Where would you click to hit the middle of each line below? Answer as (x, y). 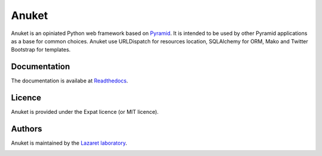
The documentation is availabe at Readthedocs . (69, 81)
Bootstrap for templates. (41, 50)
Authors (27, 128)
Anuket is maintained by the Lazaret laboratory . (69, 143)
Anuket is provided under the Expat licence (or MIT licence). (85, 112)
